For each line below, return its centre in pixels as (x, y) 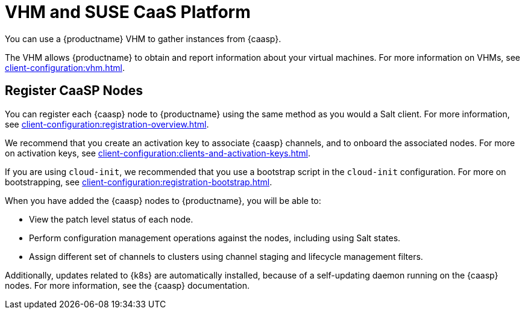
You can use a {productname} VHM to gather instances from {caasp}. (143, 38)
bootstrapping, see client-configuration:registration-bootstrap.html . (139, 182)
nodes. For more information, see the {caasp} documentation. (127, 285)
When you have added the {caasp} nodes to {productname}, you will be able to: (163, 200)
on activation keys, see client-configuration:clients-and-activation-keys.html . (158, 153)
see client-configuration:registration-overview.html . (107, 124)
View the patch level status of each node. (111, 219)
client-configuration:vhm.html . (65, 67)
